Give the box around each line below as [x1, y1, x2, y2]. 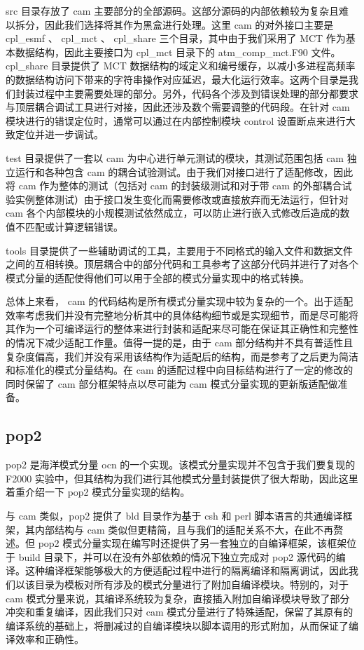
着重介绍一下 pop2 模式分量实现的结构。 [6, 485, 190, 499]
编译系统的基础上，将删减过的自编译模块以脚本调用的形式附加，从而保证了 [6, 618, 349, 632]
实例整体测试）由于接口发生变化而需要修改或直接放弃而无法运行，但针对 [15, 191, 349, 206]
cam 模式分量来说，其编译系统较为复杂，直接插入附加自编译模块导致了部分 [6, 590, 350, 605]
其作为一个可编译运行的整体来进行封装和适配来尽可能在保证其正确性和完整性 [6, 321, 358, 336]
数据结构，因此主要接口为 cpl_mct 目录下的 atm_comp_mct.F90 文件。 [15, 44, 341, 59]
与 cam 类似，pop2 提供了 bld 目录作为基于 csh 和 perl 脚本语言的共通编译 [6, 508, 343, 523]
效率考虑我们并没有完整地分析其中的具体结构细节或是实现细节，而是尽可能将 [6, 307, 358, 322]
